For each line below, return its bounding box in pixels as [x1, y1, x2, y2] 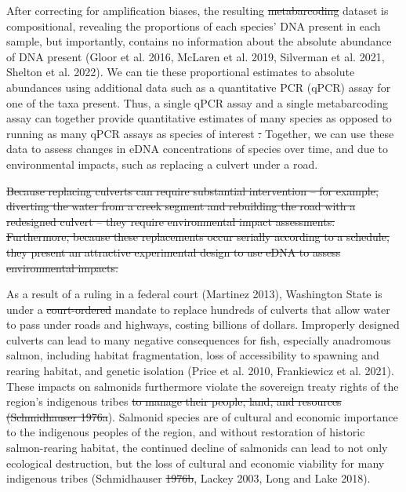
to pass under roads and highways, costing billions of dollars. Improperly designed [6, 316, 400, 333]
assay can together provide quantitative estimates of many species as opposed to [6, 110, 392, 126]
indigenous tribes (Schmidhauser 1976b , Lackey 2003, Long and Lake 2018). [6, 470, 371, 487]
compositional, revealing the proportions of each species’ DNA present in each [6, 17, 381, 34]
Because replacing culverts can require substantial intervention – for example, [6, 182, 379, 199]
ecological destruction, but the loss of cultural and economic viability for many [6, 454, 385, 471]
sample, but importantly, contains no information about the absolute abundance [6, 33, 392, 49]
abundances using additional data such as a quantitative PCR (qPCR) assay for [6, 78, 391, 95]
